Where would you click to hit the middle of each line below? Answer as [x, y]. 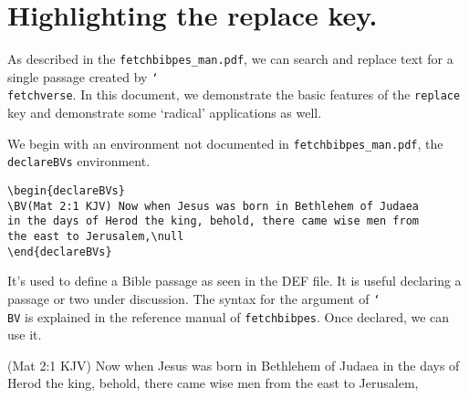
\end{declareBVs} [60, 251]
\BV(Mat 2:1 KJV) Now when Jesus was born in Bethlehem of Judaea [214, 206]
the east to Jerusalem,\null [96, 236]
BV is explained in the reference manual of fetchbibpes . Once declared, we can [229, 316]
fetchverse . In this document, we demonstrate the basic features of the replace [234, 94]
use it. [25, 335]
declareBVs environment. [79, 161]
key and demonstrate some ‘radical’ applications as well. [165, 113]
